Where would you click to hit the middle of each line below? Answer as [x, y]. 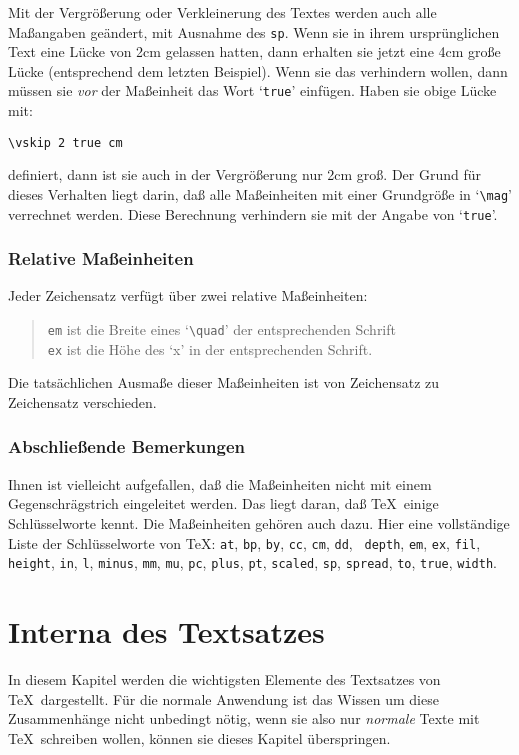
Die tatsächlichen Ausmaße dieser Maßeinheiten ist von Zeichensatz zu [224, 382]
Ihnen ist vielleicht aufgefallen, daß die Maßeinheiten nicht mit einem [220, 483]
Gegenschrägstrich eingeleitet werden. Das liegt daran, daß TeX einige [223, 503]
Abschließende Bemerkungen [126, 446]
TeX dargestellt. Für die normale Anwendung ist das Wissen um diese [223, 698]
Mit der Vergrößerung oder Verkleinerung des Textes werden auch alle [222, 12]
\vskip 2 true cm [65, 142]
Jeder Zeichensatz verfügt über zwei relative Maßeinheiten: [188, 295]
